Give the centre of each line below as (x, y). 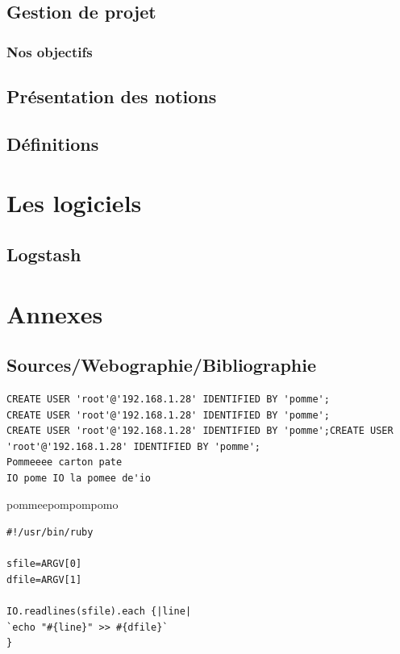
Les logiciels (74, 203)
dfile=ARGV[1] (44, 579)
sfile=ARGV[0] (44, 564)
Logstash (44, 254)
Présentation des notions (112, 96)
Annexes (55, 313)
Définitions (53, 143)
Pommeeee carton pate (65, 462)
